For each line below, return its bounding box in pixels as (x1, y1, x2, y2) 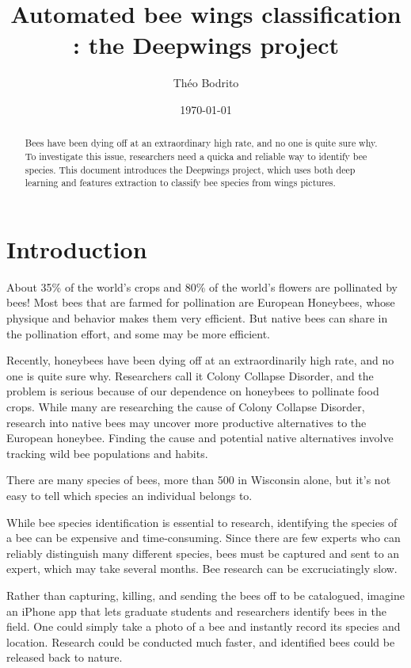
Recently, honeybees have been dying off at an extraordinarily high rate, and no (6, 352, 394, 368)
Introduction (6, 232, 147, 265)
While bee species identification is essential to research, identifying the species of (6, 513, 398, 530)
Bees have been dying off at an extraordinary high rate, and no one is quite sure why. (25, 136, 378, 150)
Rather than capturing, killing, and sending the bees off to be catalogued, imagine (6, 586, 405, 603)
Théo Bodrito (173, 74, 239, 91)
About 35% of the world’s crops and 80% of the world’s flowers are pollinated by (6, 278, 398, 295)
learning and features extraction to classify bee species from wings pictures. (25, 176, 336, 189)
